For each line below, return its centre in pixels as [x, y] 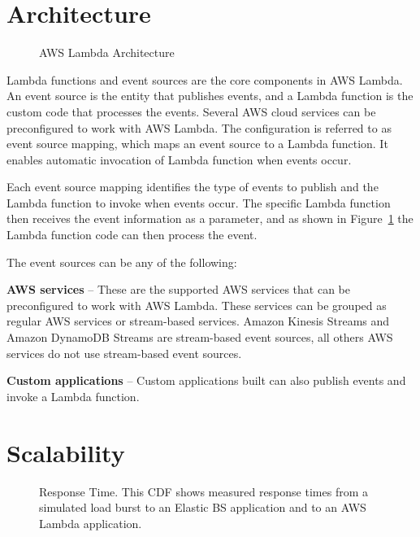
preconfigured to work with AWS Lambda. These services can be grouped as [197, 305]
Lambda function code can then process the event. [132, 235]
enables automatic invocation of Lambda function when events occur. [179, 159]
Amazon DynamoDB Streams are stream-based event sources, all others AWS [200, 337]
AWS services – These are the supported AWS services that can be [179, 289]
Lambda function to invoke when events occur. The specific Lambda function [199, 202]
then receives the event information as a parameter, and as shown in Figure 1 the [210, 218]
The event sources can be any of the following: [122, 262]
